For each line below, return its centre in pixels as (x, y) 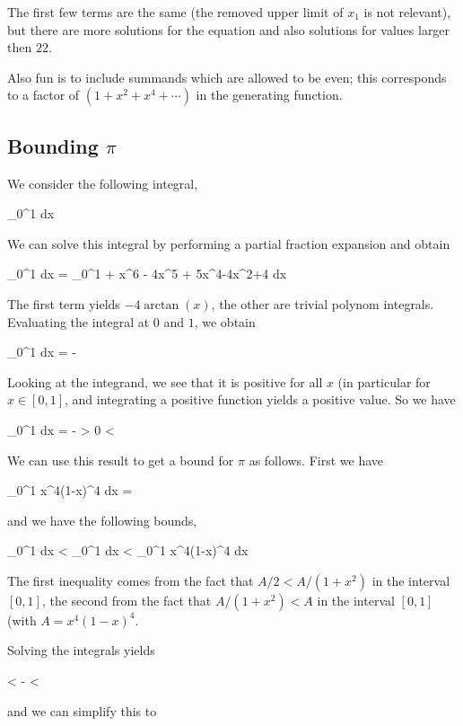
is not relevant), (407, 12)
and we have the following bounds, (102, 520)
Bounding (53, 145)
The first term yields (64, 303)
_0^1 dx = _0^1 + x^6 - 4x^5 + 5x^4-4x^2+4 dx (147, 274)
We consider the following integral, (103, 183)
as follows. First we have (316, 460)
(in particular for (384, 381)
